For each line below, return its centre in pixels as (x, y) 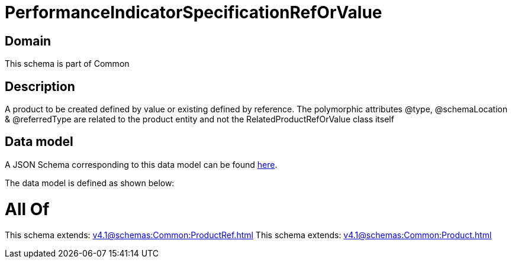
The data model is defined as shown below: (90, 183)
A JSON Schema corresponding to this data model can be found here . (141, 164)
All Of (27, 209)
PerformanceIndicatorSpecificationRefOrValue (194, 12)
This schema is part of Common (67, 64)
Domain (28, 41)
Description (40, 86)
